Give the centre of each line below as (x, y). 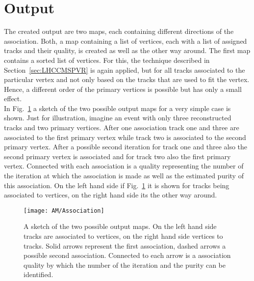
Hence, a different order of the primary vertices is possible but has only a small (123, 89)
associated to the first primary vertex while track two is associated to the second (125, 137)
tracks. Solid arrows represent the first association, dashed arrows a (125, 245)
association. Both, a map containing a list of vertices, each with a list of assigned (126, 41)
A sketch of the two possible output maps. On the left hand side (120, 226)
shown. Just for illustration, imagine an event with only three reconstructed (118, 118)
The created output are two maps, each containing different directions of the (119, 31)
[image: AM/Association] (64, 211)
